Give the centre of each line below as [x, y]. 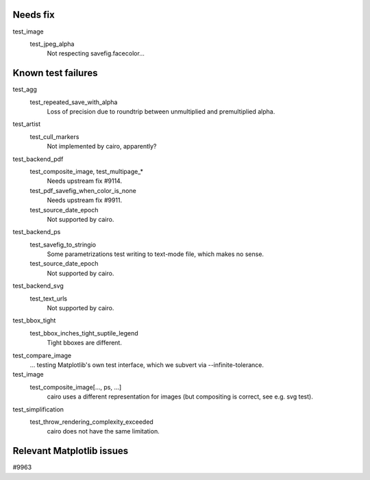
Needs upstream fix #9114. [85, 181]
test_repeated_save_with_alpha [74, 102]
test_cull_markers [54, 136]
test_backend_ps [37, 232]
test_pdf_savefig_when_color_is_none [83, 190]
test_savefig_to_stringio [63, 244]
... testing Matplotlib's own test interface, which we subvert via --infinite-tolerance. [147, 365]
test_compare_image [42, 355]
